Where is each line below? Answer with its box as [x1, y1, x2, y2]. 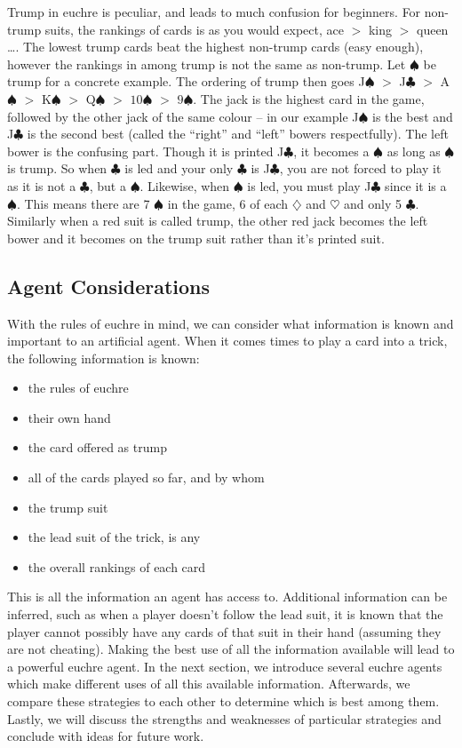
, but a [89, 176, 126, 195]
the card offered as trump [28, 438, 167, 457]
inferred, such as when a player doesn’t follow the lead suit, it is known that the [7, 605, 443, 624]
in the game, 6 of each [167, 194, 288, 212]
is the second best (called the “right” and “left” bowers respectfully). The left [27, 124, 449, 143]
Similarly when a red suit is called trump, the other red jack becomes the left [7, 211, 428, 230]
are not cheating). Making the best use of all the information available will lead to [7, 640, 455, 658]
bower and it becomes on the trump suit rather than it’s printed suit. [7, 228, 385, 247]
